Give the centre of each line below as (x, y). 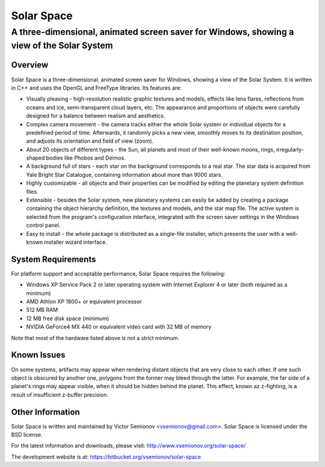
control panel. (43, 225)
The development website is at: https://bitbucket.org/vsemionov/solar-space (106, 457)
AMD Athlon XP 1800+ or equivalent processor (84, 302)
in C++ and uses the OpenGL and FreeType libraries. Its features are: (96, 88)
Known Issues (38, 355)
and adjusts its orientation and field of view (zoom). (90, 141)
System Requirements (54, 259)
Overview (30, 65)
